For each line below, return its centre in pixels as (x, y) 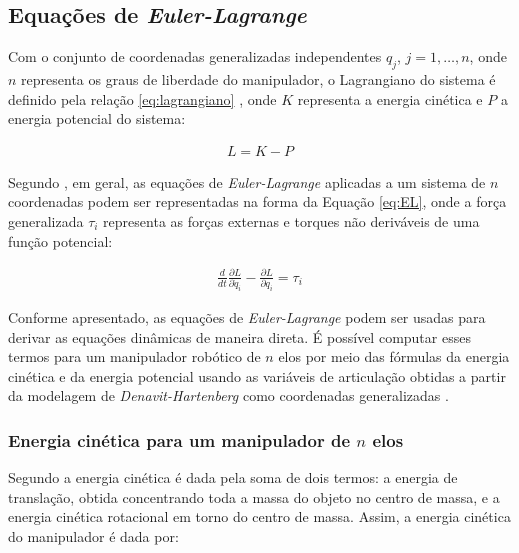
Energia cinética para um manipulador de (179, 439)
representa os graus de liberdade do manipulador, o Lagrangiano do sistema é (258, 79)
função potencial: (60, 240)
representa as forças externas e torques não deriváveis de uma (291, 221)
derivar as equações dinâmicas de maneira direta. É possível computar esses (239, 336)
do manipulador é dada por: (93, 535)
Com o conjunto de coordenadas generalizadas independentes (195, 56)
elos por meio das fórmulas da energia (394, 356)
